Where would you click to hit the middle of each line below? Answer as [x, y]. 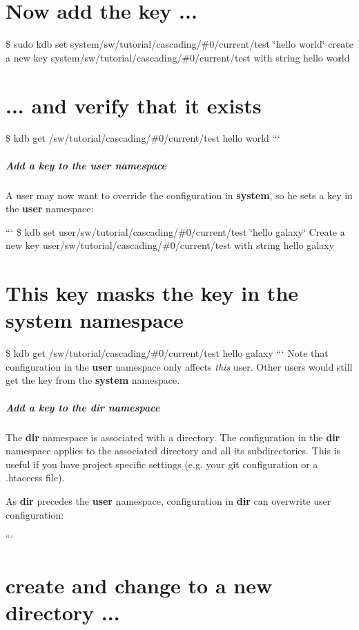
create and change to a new [139, 585]
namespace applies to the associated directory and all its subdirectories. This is [173, 451]
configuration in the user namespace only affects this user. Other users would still [179, 366]
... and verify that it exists [134, 105]
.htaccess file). [35, 478]
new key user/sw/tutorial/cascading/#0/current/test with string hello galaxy [170, 245]
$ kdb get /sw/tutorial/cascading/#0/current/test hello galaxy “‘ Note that [167, 353]
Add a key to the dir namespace [83, 407]
